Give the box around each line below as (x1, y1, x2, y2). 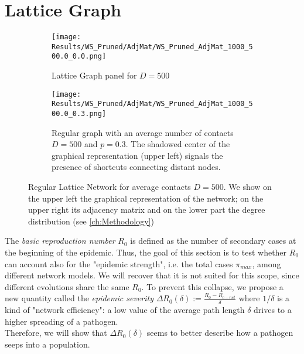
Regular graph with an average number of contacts (52, 126, 234, 138)
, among (252, 257, 281, 270)
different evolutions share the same (5, 280, 129, 292)
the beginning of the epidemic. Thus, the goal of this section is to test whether (5, 246, 287, 258)
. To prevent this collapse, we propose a (141, 280, 283, 292)
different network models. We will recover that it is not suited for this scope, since (5, 269, 299, 281)
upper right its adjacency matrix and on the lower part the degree (28, 203, 265, 216)
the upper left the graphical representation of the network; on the (28, 192, 264, 204)
